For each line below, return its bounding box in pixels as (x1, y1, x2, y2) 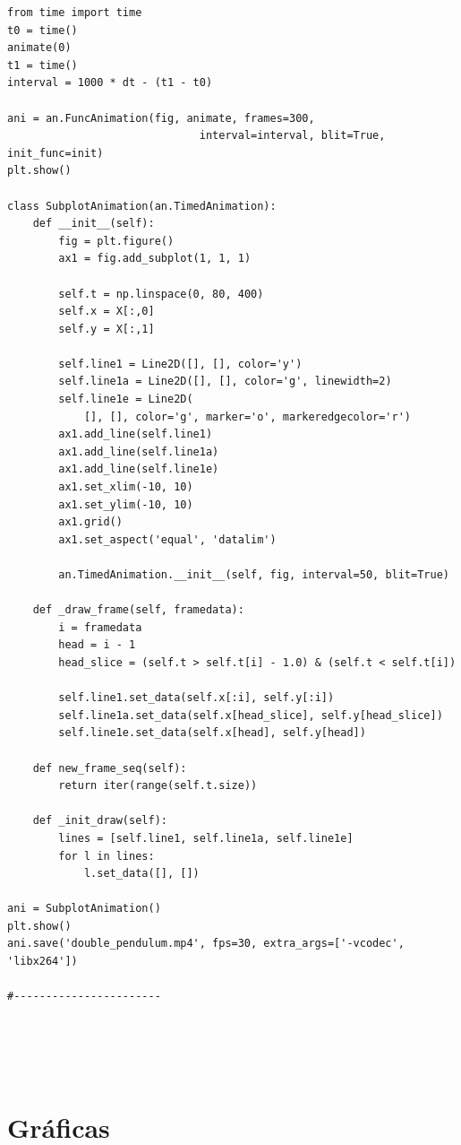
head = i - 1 (58, 638, 136, 652)
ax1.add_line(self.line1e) (58, 463, 219, 476)
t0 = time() (7, 23, 78, 37)
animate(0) (7, 41, 72, 55)
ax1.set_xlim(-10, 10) (58, 481, 193, 494)
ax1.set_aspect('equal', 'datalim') (58, 533, 277, 546)
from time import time (7, 6, 142, 19)
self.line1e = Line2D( (58, 393, 193, 406)
